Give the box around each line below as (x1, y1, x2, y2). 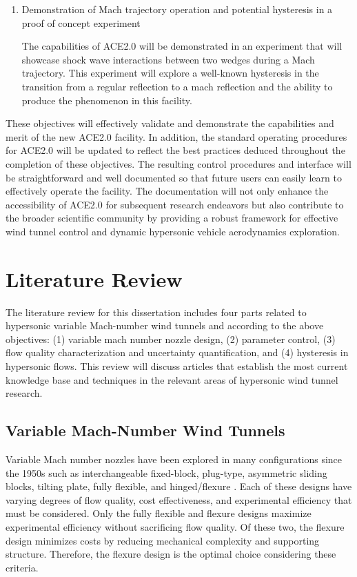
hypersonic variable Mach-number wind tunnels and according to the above (6, 318, 324, 333)
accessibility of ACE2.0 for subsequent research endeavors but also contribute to (6, 197, 344, 211)
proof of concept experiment (21, 15, 141, 30)
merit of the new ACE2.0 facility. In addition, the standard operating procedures (6, 129, 347, 144)
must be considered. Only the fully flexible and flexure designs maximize (6, 506, 312, 520)
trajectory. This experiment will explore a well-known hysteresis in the (21, 66, 319, 80)
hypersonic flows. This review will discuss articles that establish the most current (6, 359, 348, 373)
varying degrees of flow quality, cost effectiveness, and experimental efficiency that (6, 492, 352, 507)
